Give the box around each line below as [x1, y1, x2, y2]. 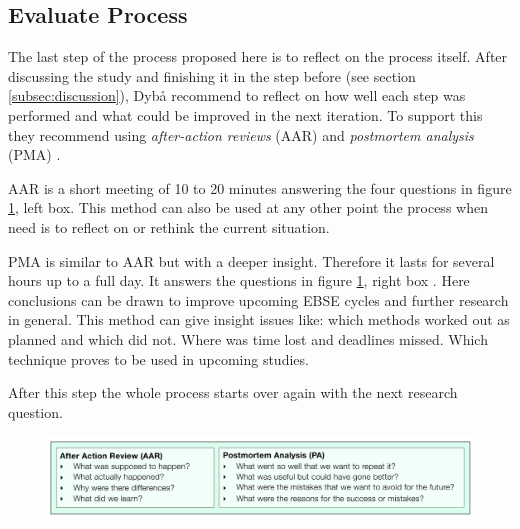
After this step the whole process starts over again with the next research [8, 382, 458, 403]
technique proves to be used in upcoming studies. [8, 348, 309, 369]
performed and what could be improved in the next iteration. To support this [8, 104, 483, 125]
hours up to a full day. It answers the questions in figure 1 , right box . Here [8, 270, 470, 291]
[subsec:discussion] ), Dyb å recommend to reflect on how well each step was [8, 85, 466, 106]
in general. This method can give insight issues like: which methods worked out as [8, 309, 510, 330]
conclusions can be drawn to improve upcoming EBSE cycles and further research [8, 289, 509, 310]
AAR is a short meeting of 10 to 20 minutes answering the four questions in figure [8, 177, 512, 198]
